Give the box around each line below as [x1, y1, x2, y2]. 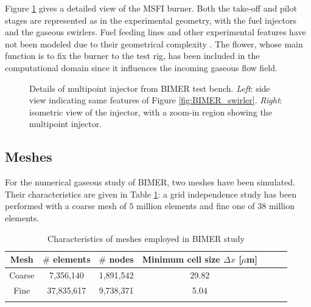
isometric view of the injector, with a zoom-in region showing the [29, 105, 272, 118]
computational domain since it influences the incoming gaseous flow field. [5, 61, 278, 74]
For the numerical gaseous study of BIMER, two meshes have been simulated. [5, 176, 295, 188]
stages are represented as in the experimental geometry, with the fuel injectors [5, 13, 296, 26]
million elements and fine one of [136, 199, 255, 212]
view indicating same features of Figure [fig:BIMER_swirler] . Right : [29, 94, 282, 106]
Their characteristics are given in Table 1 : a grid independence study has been [5, 187, 297, 200]
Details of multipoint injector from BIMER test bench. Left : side [29, 81, 270, 94]
